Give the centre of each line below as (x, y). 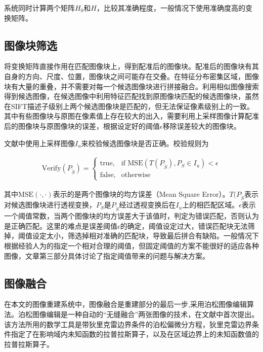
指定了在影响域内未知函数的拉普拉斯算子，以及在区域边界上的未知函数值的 (135, 334)
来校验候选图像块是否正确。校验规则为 (145, 143)
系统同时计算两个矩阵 (39, 8)
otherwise (136, 175)
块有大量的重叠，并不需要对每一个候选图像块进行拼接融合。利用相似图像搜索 (131, 86)
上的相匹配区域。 (211, 205)
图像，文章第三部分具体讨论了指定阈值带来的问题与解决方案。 (107, 255)
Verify (51, 168)
